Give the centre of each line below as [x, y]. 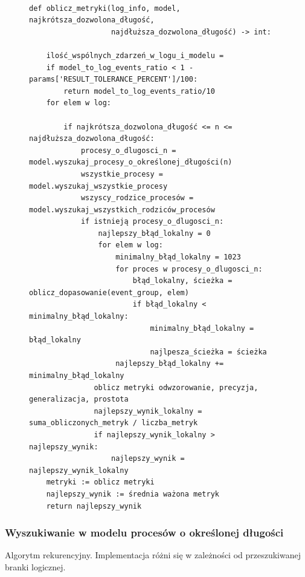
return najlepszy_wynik [94, 506]
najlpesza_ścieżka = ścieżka [208, 352]
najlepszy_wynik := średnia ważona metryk [133, 494]
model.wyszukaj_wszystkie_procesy [98, 186]
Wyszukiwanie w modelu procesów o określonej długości [144, 533]
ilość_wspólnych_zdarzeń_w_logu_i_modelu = [135, 55]
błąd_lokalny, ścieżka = [182, 281]
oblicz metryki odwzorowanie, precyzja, [176, 387]
